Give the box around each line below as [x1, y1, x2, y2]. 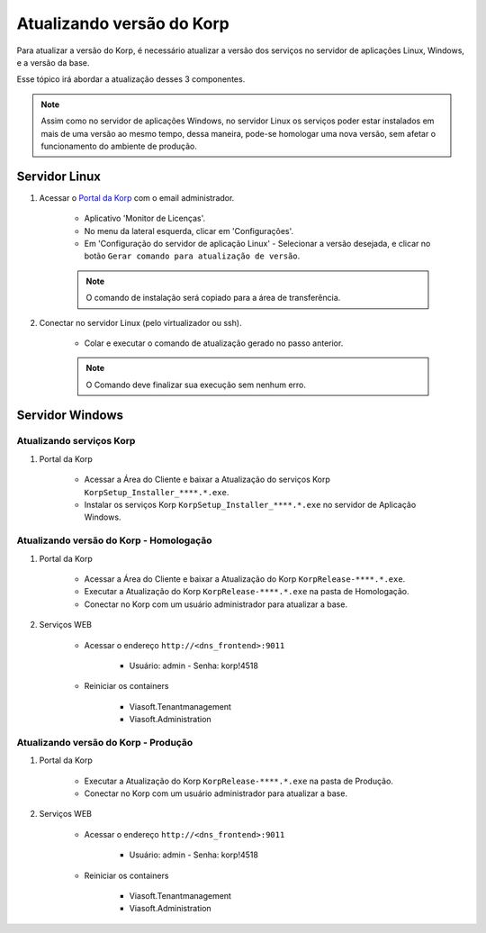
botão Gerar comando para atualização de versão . [84, 250, 301, 261]
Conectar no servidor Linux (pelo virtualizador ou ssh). [39, 317, 242, 328]
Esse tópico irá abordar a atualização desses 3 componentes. [16, 74, 246, 85]
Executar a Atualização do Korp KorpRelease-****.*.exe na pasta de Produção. [84, 775, 393, 786]
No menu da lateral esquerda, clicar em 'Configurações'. [84, 225, 294, 236]
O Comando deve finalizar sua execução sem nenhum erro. [85, 379, 306, 390]
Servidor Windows [16, 407, 124, 422]
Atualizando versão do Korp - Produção [16, 736, 193, 748]
